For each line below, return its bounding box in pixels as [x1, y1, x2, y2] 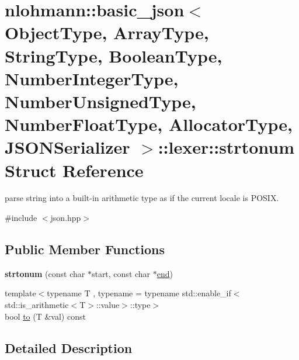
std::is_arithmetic [5, 299, 69, 311]
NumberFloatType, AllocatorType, [5, 112, 293, 136]
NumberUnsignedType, [5, 89, 196, 113]
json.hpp [50, 212, 81, 224]
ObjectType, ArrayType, [5, 20, 209, 44]
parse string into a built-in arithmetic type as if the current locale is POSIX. [5, 192, 279, 204]
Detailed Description [5, 338, 133, 356]
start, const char [91, 267, 151, 279]
